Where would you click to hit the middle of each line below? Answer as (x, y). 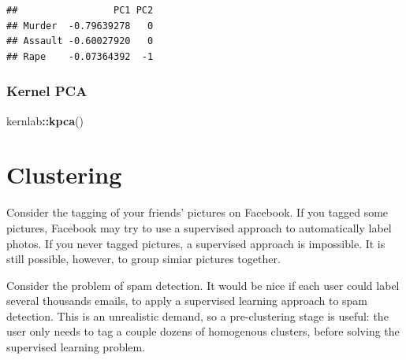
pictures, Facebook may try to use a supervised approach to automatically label (199, 227)
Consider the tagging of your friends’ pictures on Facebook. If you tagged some (197, 212)
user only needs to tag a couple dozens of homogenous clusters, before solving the (203, 331)
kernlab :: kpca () (45, 120)
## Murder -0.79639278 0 (80, 26)
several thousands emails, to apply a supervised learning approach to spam (187, 301)
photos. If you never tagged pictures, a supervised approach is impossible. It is (196, 243)
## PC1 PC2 (80, 10)
